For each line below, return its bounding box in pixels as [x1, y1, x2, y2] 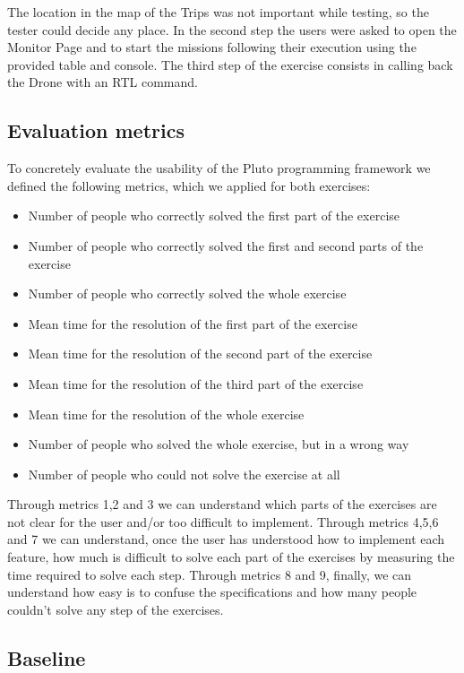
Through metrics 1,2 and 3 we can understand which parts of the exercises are [7, 495, 437, 513]
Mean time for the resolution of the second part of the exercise [28, 344, 373, 363]
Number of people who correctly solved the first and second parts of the [28, 236, 424, 255]
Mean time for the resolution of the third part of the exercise [28, 374, 364, 393]
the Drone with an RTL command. [7, 73, 198, 91]
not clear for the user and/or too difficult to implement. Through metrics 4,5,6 [7, 512, 439, 531]
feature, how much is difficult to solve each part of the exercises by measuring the [7, 548, 455, 566]
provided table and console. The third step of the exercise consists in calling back [7, 55, 453, 73]
